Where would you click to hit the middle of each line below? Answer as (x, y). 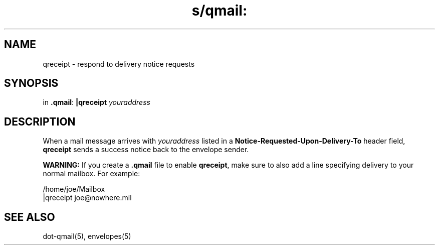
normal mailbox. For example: (91, 174)
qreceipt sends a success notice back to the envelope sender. (146, 150)
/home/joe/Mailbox (74, 189)
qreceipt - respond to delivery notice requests (119, 64)
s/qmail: (220, 11)
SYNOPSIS (31, 83)
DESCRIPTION (40, 121)
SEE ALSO (30, 217)
